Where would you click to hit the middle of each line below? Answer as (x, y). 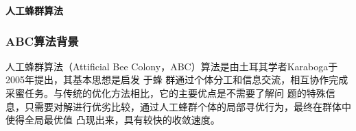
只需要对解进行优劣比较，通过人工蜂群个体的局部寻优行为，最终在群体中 (188, 106)
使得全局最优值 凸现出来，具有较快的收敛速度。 (113, 120)
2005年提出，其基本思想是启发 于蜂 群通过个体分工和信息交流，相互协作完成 (177, 79)
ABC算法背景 (42, 41)
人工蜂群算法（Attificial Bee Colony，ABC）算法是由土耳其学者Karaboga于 (172, 66)
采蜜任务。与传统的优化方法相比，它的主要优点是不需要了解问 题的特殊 (166, 93)
